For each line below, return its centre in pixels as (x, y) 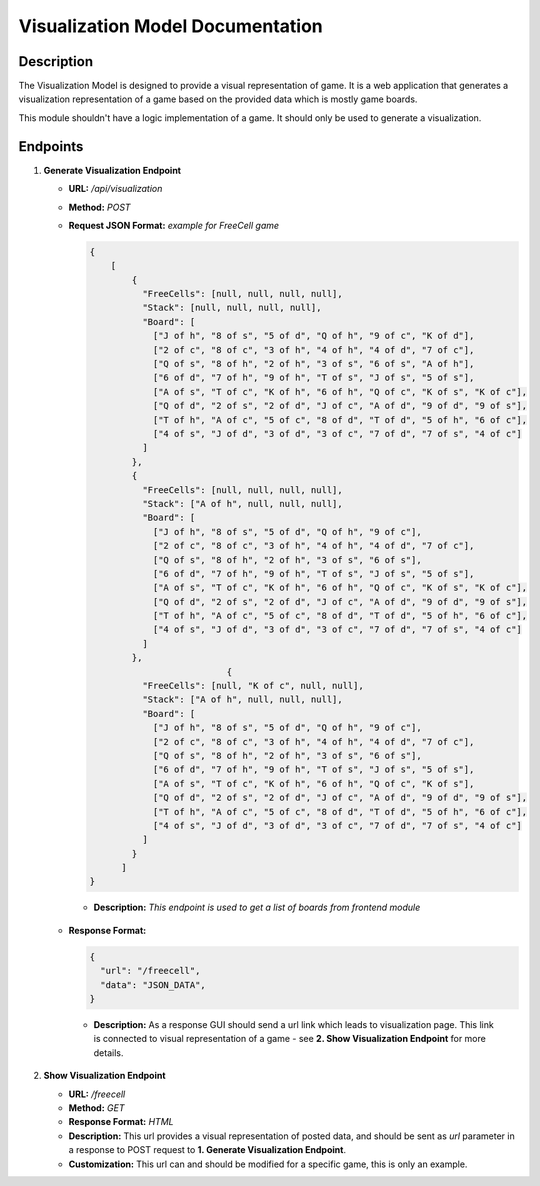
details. (108, 1052)
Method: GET (96, 1107)
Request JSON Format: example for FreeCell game (174, 225)
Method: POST (99, 207)
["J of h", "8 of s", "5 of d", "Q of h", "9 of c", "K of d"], (313, 336)
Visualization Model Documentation (171, 26)
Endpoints (51, 146)
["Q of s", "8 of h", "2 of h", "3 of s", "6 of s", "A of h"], (313, 364)
